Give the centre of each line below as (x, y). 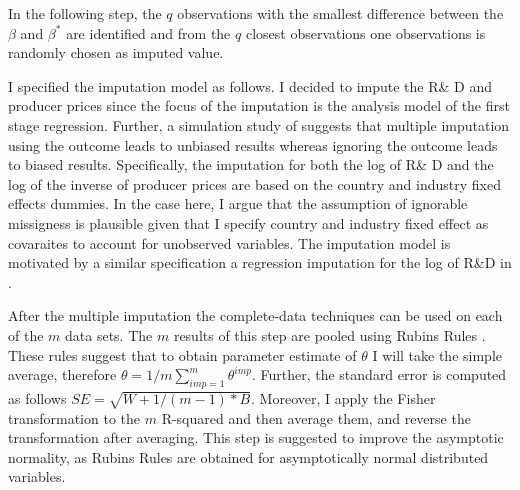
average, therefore (62, 374)
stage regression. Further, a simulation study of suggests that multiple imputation (259, 124)
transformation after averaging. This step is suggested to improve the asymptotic (256, 437)
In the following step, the (85, 13)
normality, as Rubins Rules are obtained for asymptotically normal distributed (248, 456)
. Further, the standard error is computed (379, 374)
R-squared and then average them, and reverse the (316, 417)
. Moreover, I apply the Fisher (343, 397)
